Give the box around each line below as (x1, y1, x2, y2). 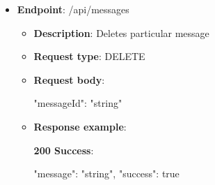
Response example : (33, 119, 127, 133)
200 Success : (33, 142, 94, 157)
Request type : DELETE (33, 49, 145, 64)
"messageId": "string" (33, 96, 122, 110)
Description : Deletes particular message (33, 25, 209, 40)
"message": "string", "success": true (33, 166, 180, 181)
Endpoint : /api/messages (17, 2, 129, 16)
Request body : (33, 72, 105, 87)
